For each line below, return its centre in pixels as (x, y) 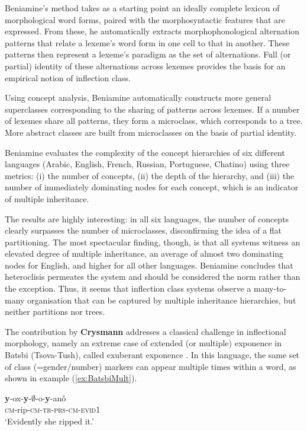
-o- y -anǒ (51, 398)
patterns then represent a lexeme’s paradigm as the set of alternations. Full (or (148, 54)
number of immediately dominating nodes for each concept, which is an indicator (152, 187)
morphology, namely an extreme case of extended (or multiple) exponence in (143, 343)
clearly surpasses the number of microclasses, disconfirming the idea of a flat (143, 230)
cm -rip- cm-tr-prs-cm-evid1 (53, 409)
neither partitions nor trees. (55, 312)
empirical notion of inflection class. (68, 77)
